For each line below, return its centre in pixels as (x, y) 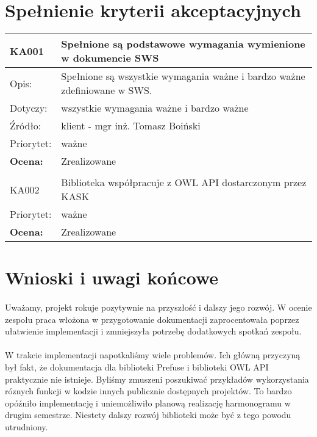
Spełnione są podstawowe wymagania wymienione (183, 44)
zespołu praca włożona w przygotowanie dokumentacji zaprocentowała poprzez (152, 319)
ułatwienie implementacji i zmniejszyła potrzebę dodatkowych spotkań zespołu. (153, 331)
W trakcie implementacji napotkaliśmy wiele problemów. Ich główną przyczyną (153, 355)
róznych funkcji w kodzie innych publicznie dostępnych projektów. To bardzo (148, 391)
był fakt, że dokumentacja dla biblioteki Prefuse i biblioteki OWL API (137, 367)
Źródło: (26, 126)
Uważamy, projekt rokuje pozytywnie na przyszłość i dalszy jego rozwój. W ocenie (158, 307)
